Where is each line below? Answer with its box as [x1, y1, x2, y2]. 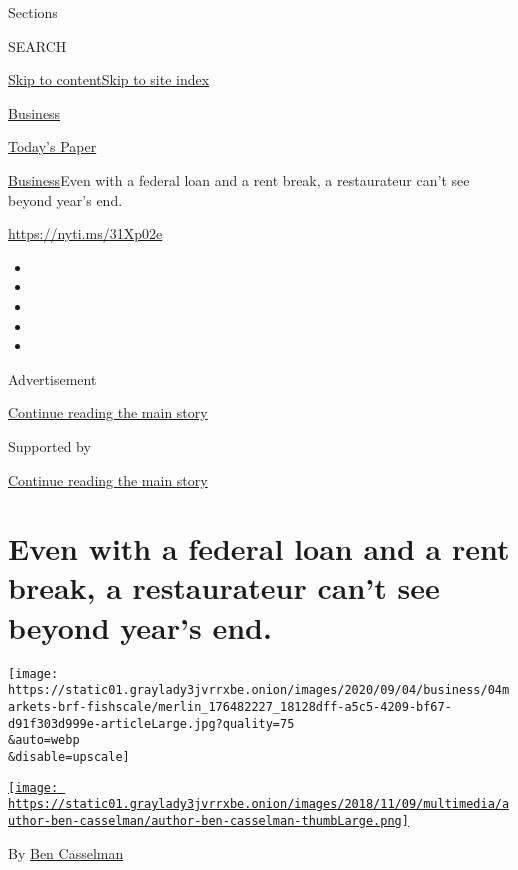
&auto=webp [8, 733, 80, 748]
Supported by [8, 435, 91, 456]
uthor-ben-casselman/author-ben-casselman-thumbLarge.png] [8, 813, 409, 828]
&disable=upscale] [8, 749, 130, 764]
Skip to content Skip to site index [8, 69, 210, 90]
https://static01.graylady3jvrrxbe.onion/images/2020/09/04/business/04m [8, 683, 510, 698]
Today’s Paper [8, 136, 97, 157]
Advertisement [8, 368, 97, 389]
